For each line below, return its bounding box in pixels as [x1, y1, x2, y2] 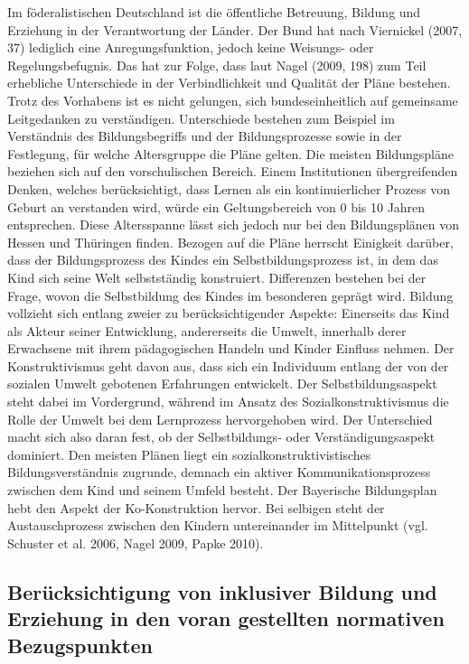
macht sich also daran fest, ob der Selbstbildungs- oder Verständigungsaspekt [7, 427, 436, 446]
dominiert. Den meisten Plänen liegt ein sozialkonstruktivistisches [7, 444, 371, 463]
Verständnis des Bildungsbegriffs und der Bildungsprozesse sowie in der [7, 126, 402, 145]
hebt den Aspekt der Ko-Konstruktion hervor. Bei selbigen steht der [7, 498, 385, 517]
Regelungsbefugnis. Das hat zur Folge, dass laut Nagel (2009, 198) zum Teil [7, 55, 427, 74]
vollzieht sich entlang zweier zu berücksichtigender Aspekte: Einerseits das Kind [7, 304, 450, 323]
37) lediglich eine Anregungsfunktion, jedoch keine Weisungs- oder [7, 38, 374, 57]
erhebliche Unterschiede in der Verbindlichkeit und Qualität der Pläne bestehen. [7, 73, 451, 92]
